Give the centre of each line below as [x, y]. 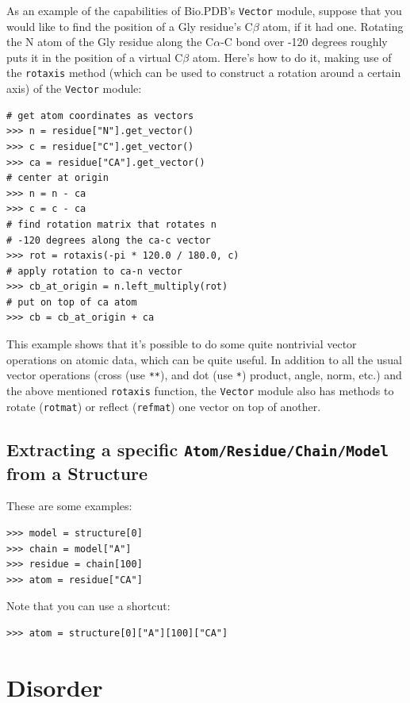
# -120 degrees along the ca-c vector [109, 240]
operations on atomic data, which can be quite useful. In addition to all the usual [204, 359]
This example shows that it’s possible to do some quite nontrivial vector [182, 344]
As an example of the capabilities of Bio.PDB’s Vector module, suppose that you [204, 10]
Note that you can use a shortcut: [88, 606]
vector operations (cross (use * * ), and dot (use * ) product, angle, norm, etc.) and [204, 375]
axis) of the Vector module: [74, 88]
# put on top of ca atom [72, 302]
